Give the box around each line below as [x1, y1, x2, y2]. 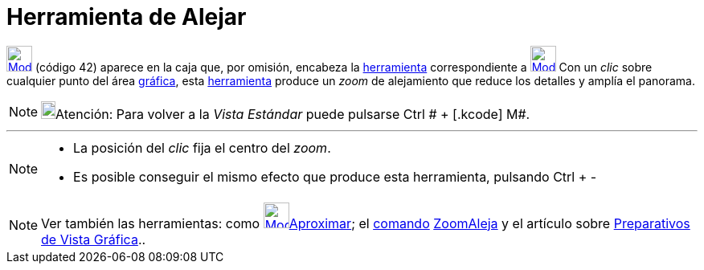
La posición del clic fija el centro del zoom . [73, 139, 331, 156]
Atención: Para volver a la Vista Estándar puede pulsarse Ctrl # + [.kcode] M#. [55, 105, 530, 122]
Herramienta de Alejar [6, 3, 247, 31]
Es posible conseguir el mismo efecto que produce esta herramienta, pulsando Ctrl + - [73, 168, 597, 185]
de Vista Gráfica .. [41, 231, 146, 247]
